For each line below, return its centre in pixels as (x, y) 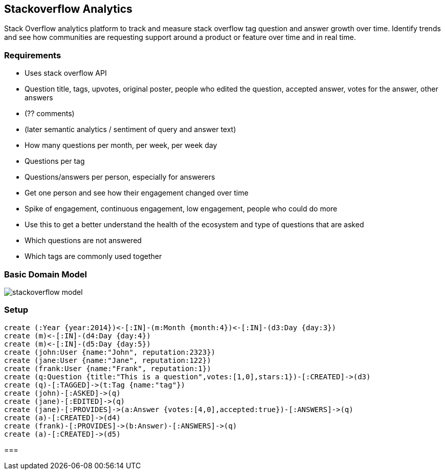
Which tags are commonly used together (93, 256)
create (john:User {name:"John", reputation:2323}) (110, 352)
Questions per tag (55, 161)
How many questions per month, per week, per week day (121, 145)
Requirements (33, 55)
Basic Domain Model (46, 274)
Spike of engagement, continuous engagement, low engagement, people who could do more (181, 209)
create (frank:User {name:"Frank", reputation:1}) (108, 368)
